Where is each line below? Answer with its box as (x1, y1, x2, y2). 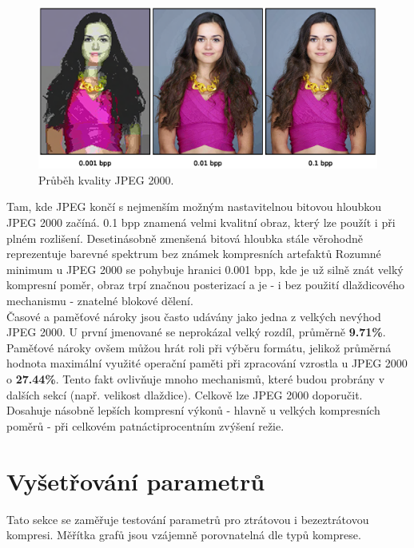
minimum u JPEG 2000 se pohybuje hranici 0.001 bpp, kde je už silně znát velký (6, 260, 404, 277)
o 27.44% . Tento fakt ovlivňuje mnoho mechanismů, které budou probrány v (6, 371, 385, 387)
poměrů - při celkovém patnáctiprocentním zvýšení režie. (6, 417, 285, 434)
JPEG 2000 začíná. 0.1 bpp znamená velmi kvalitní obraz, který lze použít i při (6, 214, 396, 231)
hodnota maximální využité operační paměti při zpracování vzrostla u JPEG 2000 (6, 355, 408, 371)
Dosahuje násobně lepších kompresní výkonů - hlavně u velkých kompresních (6, 402, 380, 419)
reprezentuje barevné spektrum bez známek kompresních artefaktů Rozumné (6, 245, 381, 262)
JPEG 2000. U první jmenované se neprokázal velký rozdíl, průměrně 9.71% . (6, 324, 386, 340)
